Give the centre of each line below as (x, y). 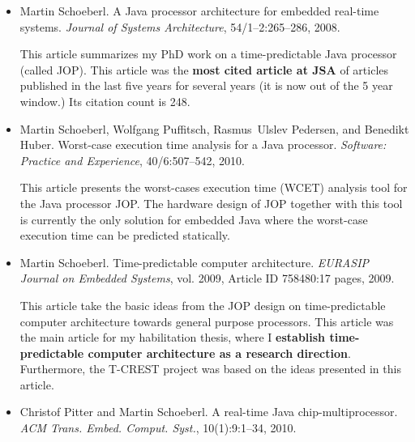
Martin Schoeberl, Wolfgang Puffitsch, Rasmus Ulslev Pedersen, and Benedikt (214, 128)
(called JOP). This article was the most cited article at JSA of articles (204, 69)
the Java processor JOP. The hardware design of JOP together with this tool (211, 203)
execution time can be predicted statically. (125, 235)
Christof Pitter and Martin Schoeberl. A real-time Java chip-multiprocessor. (209, 412)
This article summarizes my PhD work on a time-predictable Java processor (208, 54)
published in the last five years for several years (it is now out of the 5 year (206, 85)
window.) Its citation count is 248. (105, 101)
